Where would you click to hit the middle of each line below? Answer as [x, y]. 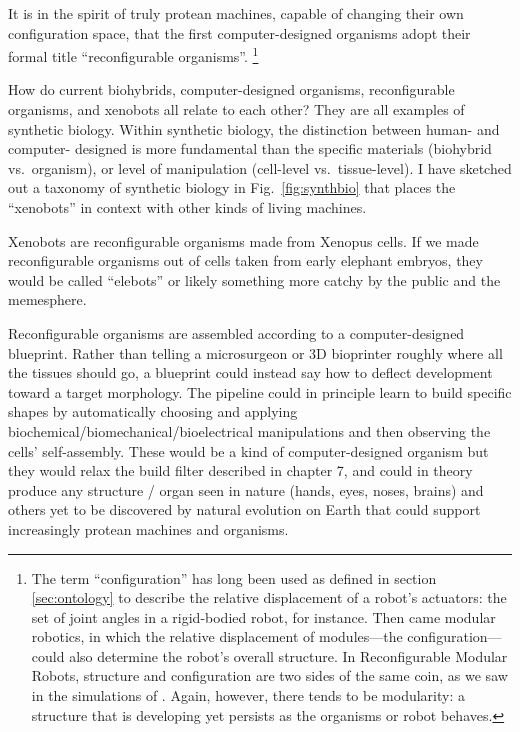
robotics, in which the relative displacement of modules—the [217, 636]
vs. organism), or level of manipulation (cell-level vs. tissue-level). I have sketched [260, 167]
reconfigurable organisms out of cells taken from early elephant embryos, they [245, 260]
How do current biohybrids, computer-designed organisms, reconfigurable [231, 89]
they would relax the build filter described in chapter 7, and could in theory [240, 470]
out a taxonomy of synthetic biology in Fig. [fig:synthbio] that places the [232, 187]
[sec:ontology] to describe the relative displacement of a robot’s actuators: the [269, 597]
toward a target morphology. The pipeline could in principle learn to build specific [260, 391]
